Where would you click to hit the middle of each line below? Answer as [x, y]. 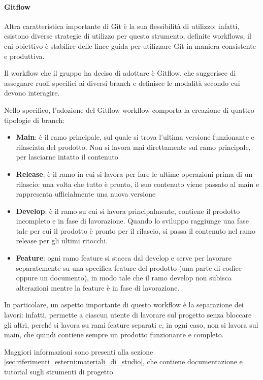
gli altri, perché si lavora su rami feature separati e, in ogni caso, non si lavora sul [131, 324]
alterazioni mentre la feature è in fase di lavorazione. [98, 287]
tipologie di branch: [35, 120]
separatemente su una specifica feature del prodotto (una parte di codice [129, 267]
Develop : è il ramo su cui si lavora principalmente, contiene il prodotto [128, 211]
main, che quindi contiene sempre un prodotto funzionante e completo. [114, 335]
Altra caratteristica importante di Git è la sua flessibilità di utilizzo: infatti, [122, 26]
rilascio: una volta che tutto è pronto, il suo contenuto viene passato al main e [138, 184]
